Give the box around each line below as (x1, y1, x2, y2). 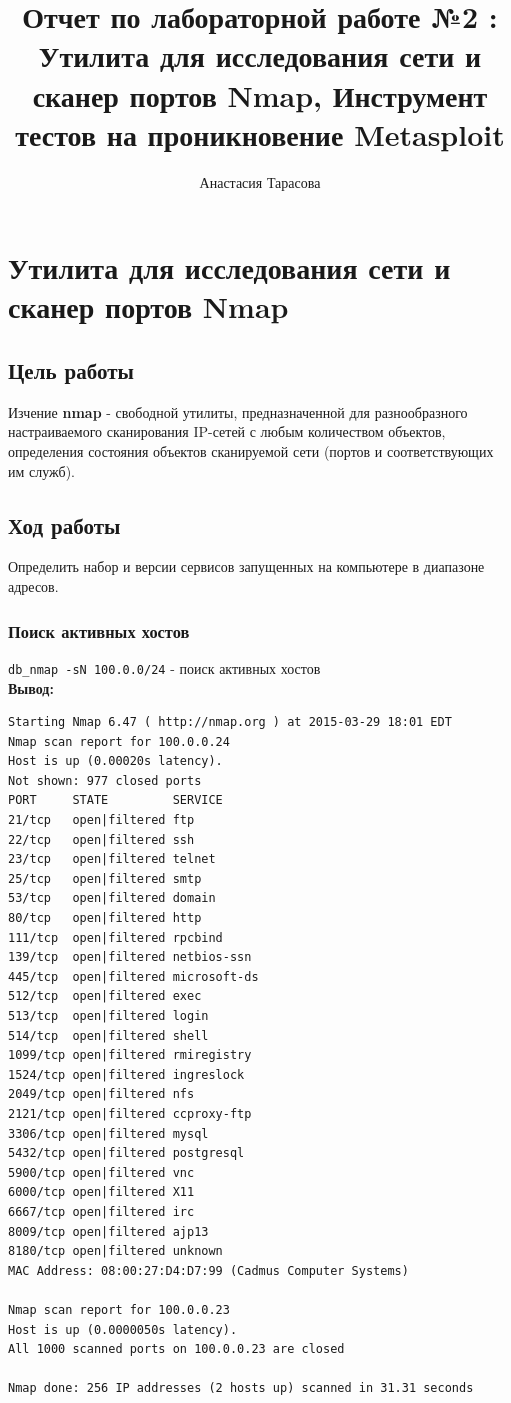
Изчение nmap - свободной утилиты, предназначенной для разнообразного (8, 401, 468, 422)
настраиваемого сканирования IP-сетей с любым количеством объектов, (8, 421, 446, 442)
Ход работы (8, 509, 121, 540)
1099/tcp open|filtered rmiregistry (8, 1048, 252, 1063)
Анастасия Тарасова (199, 171, 321, 192)
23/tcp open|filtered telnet (8, 852, 216, 867)
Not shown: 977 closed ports (8, 773, 202, 788)
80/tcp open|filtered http (8, 911, 202, 926)
